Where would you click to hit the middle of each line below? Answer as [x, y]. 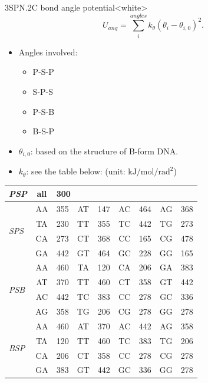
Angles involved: [48, 52]
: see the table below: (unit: [76, 171]
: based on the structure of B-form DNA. [104, 151]
